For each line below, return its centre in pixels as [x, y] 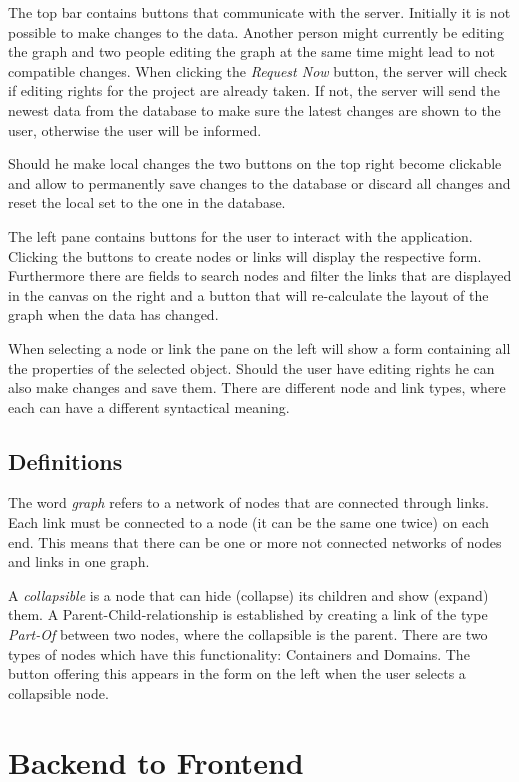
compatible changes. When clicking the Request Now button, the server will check [258, 70]
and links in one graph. [79, 561]
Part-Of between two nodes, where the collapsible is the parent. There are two [248, 634]
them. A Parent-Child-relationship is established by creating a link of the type [248, 614]
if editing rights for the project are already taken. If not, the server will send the [254, 90]
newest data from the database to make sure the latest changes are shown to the [254, 109]
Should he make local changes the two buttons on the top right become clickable [255, 163]
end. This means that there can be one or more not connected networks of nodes [255, 541]
